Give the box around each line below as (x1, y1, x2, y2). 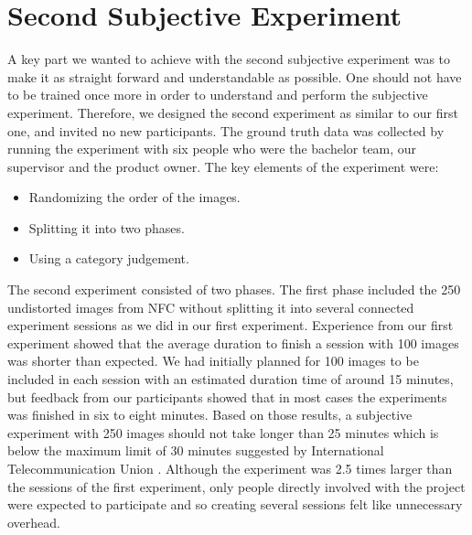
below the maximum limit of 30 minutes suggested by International (7, 441, 384, 460)
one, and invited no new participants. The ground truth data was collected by (7, 121, 445, 140)
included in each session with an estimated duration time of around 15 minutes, (7, 369, 454, 389)
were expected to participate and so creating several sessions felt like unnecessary (7, 495, 463, 514)
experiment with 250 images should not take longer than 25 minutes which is (7, 423, 439, 442)
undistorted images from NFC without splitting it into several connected (7, 297, 414, 316)
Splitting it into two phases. (28, 218, 185, 237)
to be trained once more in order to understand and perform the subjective (7, 85, 428, 104)
